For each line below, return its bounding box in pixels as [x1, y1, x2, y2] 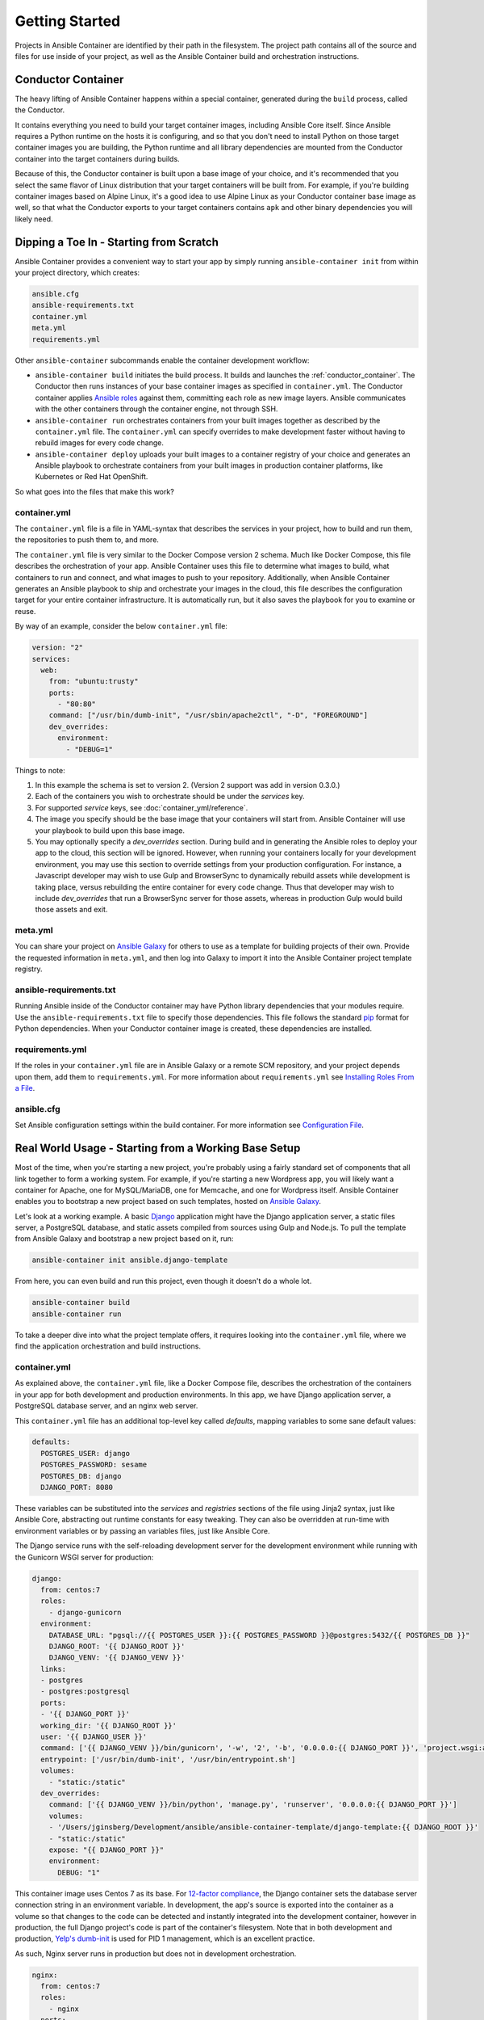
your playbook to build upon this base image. [35, 825, 186, 835]
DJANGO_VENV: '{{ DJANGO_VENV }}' [48, 1653, 186, 1662]
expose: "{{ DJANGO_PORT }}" [48, 1845, 165, 1854]
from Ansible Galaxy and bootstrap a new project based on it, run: [15, 1234, 234, 1244]
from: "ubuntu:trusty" [48, 677, 139, 686]
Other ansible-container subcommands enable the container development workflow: [15, 356, 310, 365]
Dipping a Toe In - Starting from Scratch [15, 235, 219, 249]
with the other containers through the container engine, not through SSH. [35, 404, 278, 414]
